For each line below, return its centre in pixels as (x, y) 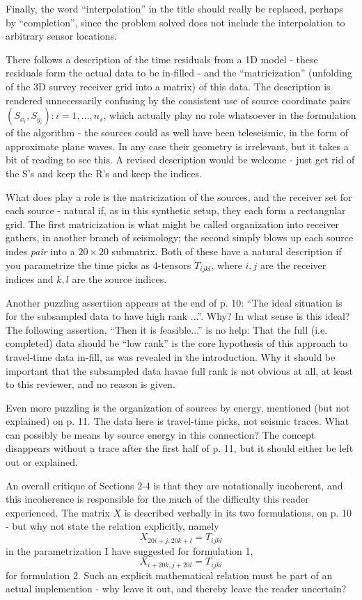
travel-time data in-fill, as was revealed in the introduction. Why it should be (171, 356)
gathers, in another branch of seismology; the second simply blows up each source (180, 237)
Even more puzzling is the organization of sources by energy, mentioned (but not (178, 407)
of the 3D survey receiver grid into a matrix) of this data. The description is (168, 86)
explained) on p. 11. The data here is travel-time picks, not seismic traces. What (178, 421)
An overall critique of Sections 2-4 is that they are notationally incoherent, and (174, 485)
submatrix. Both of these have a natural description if (227, 251)
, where (227, 265)
